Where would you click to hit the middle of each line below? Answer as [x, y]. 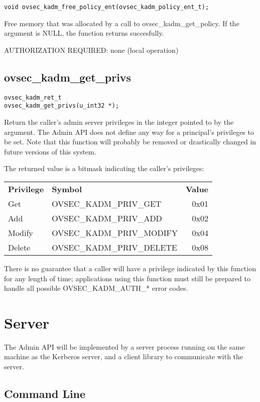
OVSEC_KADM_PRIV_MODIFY [115, 232]
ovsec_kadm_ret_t [33, 97]
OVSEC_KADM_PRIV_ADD [107, 218]
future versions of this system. [50, 151]
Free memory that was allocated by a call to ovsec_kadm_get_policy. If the [122, 23]
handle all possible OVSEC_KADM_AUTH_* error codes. [96, 288]
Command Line [45, 393]
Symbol [67, 189]
